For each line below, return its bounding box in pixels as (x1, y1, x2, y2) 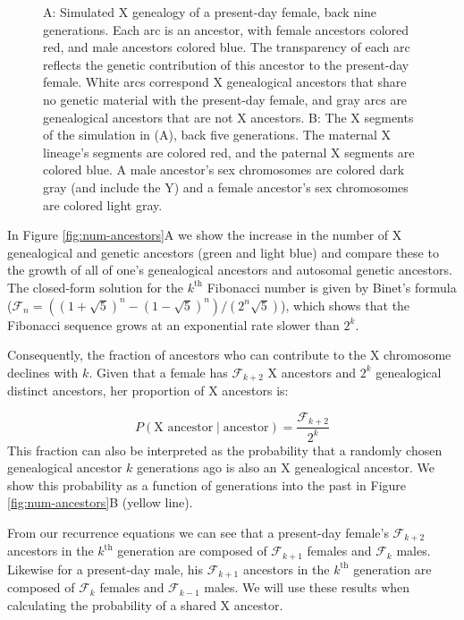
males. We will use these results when (204, 578, 410, 597)
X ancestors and (267, 362, 357, 381)
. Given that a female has (89, 362, 228, 381)
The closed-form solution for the (7, 277, 184, 296)
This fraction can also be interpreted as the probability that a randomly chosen (7, 440, 443, 459)
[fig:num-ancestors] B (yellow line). (7, 493, 193, 512)
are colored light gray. (43, 195, 163, 214)
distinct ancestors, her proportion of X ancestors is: (7, 381, 289, 400)
